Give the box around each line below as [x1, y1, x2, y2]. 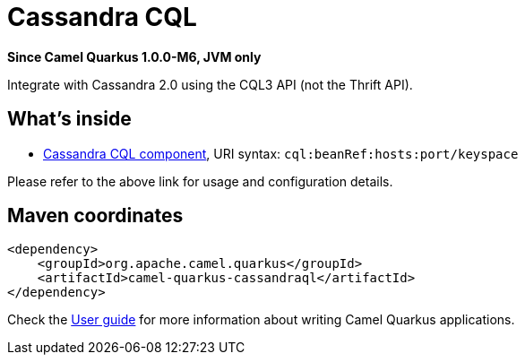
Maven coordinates [7, 204, 184, 228]
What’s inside [7, 108, 132, 131]
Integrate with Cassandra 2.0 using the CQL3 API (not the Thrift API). [7, 76, 413, 92]
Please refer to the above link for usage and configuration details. [7, 173, 393, 189]
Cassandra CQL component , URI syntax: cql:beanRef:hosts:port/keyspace [43, 145, 519, 161]
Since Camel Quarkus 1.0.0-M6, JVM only [7, 48, 262, 65]
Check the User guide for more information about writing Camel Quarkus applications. [7, 312, 515, 328]
